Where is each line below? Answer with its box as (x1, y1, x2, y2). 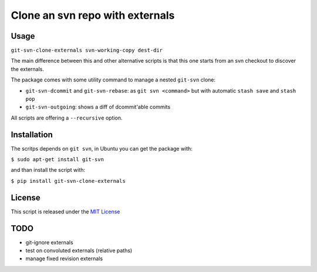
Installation (11, 130, 53, 140)
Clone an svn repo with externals (11, 9, 175, 22)
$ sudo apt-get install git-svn (11, 156, 104, 163)
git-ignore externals (25, 239, 73, 246)
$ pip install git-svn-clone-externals (11, 178, 126, 184)
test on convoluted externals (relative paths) (25, 247, 133, 254)
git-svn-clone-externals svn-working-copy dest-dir (11, 47, 163, 54)
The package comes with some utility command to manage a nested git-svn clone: (11, 76, 216, 83)
